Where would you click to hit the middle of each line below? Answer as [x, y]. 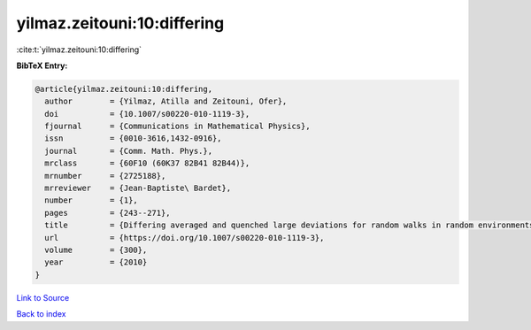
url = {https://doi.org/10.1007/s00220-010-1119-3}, [185, 238]
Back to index [41, 314]
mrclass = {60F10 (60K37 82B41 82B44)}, [147, 163]
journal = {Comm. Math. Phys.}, [128, 151]
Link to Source [43, 297]
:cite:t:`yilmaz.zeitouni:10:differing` [79, 50]
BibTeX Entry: [42, 65]
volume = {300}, [96, 250]
